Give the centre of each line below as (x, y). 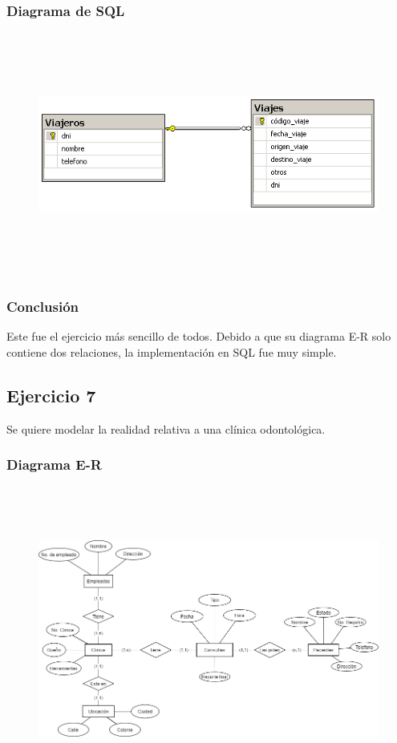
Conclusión (43, 307)
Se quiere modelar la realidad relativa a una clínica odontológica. (166, 428)
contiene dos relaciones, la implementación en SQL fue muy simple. (172, 351)
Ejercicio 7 (51, 395)
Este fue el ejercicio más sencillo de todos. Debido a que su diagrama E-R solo (199, 336)
